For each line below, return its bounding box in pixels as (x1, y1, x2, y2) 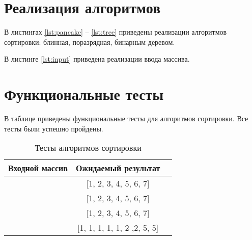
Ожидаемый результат (75, 162, 160, 174)
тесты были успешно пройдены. (4, 123, 103, 134)
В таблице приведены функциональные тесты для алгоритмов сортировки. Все (4, 113, 248, 124)
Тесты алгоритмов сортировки (35, 142, 142, 154)
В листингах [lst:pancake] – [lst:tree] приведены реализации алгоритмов (4, 26, 227, 37)
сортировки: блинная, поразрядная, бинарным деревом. (4, 36, 175, 47)
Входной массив (8, 162, 68, 174)
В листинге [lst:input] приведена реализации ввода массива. (4, 54, 190, 64)
